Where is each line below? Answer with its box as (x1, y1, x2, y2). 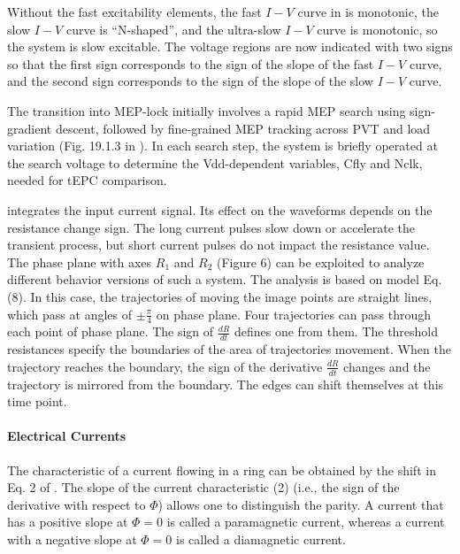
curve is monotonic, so (317, 19, 438, 38)
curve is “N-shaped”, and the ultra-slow (65, 19, 281, 38)
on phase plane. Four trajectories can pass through (156, 304, 432, 323)
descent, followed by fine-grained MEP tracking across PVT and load (55, 119, 431, 137)
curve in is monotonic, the (297, 3, 439, 20)
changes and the (343, 357, 431, 375)
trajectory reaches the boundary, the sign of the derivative (7, 357, 323, 375)
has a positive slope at (7, 512, 128, 531)
